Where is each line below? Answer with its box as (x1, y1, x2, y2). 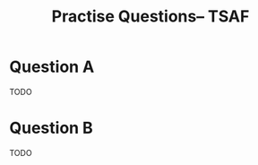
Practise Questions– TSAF (51, 6, 250, 27)
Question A (9, 56, 95, 77)
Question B (9, 118, 94, 138)
